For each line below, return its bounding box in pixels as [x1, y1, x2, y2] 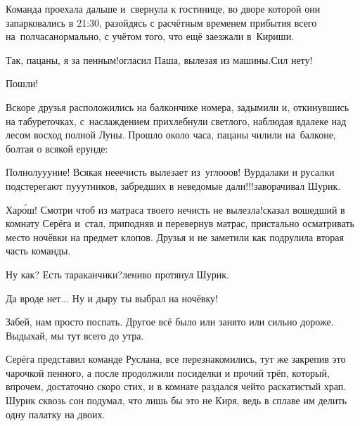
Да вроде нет [6, 290, 61, 305]
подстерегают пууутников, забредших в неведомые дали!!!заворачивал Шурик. [6, 178, 341, 193]
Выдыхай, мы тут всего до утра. [6, 328, 144, 342]
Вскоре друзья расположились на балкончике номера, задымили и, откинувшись [6, 99, 349, 114]
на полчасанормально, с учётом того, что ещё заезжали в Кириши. [6, 29, 295, 44]
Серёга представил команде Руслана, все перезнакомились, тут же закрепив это [6, 351, 346, 366]
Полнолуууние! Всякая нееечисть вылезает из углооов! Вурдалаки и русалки [6, 164, 335, 179]
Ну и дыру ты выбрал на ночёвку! [72, 290, 218, 305]
